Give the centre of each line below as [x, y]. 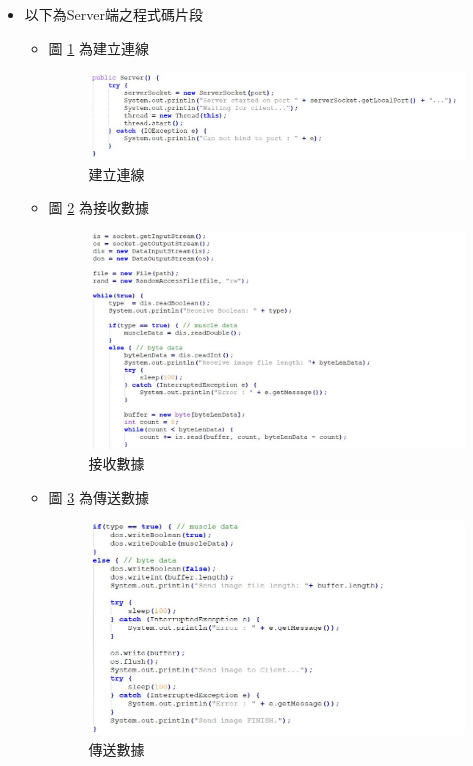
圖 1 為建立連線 [98, 47]
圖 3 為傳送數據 [98, 496]
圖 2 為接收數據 [98, 207]
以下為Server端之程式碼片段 [113, 14]
